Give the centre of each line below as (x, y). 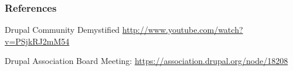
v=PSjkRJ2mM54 (37, 41)
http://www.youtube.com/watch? (183, 30)
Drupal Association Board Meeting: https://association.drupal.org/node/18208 (146, 61)
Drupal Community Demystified (62, 30)
